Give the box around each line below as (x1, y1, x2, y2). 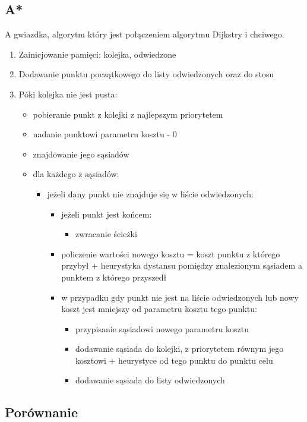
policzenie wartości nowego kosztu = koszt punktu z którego (61, 247, 280, 260)
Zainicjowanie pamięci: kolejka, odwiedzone (18, 48, 176, 60)
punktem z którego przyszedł (61, 270, 167, 283)
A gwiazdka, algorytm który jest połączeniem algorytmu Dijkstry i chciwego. (5, 28, 284, 40)
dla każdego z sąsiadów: (33, 168, 119, 180)
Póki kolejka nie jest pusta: (18, 87, 118, 100)
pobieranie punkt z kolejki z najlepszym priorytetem (33, 108, 223, 120)
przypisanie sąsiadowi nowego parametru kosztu (75, 322, 249, 335)
